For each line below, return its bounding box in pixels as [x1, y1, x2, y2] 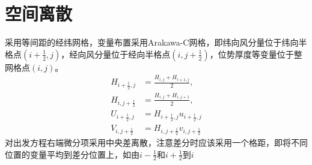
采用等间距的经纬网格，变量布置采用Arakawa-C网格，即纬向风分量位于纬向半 [5, 36, 307, 49]
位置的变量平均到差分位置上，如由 [5, 148, 139, 160]
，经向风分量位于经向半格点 [61, 47, 171, 60]
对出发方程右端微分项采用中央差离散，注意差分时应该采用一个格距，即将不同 [5, 136, 308, 149]
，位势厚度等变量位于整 [209, 47, 302, 60]
